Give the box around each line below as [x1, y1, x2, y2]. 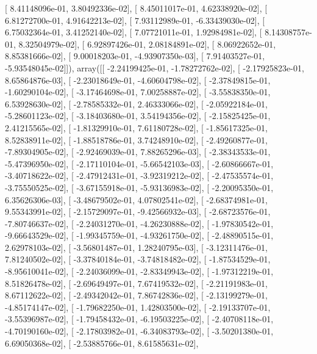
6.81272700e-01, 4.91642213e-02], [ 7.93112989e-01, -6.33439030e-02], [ [5, 13, 265, 26]
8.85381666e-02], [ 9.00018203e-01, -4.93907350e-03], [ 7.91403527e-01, [5, 49, 265, 62]
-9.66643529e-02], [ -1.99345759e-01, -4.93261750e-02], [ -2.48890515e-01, [5, 229, 274, 242]
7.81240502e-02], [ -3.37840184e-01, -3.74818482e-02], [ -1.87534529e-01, [5, 253, 271, 265]
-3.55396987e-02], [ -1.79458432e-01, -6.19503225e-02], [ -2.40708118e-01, [5, 312, 274, 325]
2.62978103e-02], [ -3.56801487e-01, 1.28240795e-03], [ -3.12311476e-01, [5, 240, 268, 253]
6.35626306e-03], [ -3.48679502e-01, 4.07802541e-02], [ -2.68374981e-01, [5, 193, 268, 206]
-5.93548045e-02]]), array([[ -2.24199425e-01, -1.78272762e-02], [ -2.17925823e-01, [5, 61, 304, 74]
